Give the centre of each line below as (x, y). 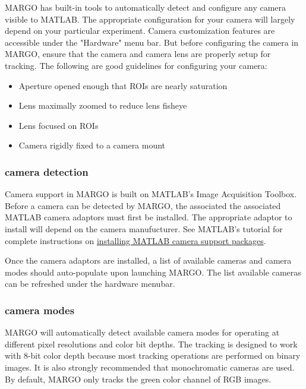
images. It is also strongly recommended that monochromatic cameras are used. (150, 367)
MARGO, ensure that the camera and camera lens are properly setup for (138, 54)
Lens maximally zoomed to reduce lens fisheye (103, 105)
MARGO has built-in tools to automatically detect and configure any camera (146, 7)
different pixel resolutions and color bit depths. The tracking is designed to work (151, 344)
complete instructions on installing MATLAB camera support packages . (135, 240)
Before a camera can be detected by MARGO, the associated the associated (143, 205)
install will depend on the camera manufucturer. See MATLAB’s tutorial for (144, 228)
